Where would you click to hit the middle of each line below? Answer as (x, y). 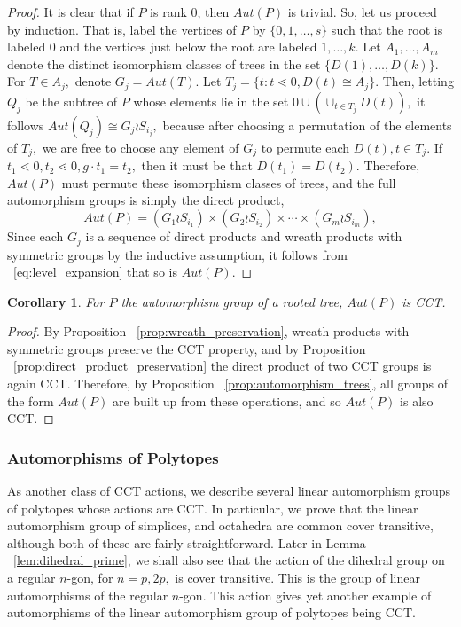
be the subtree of (71, 101)
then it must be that (197, 165)
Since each (35, 236)
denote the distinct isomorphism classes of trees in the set (164, 63)
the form (31, 400)
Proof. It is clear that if (70, 12)
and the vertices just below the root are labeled (188, 47)
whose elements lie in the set (211, 101)
